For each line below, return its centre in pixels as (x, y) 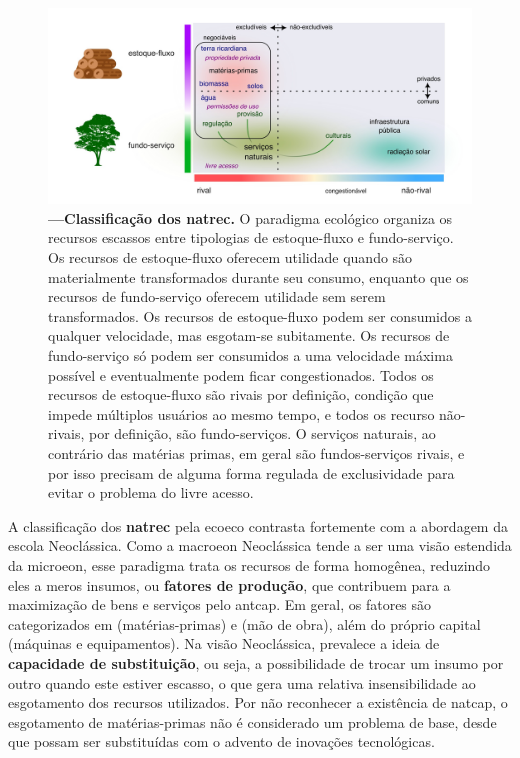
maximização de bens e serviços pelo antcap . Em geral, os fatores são (220, 604)
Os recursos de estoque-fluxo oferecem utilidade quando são (230, 257)
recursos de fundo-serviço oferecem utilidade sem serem (217, 296)
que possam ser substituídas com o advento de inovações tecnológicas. (221, 741)
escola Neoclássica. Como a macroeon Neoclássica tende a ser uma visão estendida (260, 545)
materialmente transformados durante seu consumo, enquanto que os (258, 276)
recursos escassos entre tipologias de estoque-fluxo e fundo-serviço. (251, 237)
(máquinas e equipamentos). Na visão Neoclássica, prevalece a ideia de (224, 643)
